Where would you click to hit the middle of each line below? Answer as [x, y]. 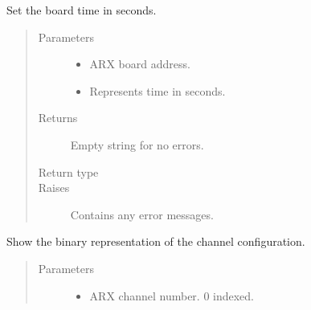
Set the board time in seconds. [82, 10]
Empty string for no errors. [137, 144]
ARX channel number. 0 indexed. [172, 295]
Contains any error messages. [142, 214]
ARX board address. [140, 64]
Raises [54, 188]
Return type [68, 171]
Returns [58, 118]
